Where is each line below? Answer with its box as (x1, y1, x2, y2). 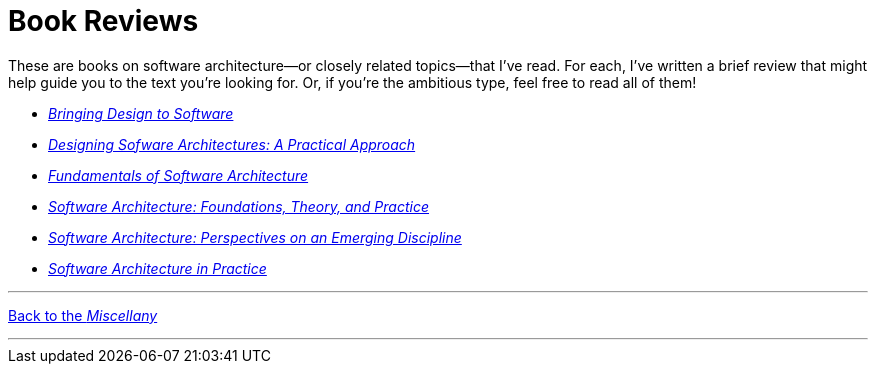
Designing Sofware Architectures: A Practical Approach (48, 135, 416, 153)
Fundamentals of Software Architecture (48, 166, 309, 184)
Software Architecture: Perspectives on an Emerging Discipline (48, 228, 462, 246)
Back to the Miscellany (8, 306, 158, 324)
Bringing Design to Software (48, 104, 234, 122)
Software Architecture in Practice (48, 259, 267, 277)
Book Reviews (8, 4, 199, 38)
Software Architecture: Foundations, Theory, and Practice (48, 197, 430, 215)
